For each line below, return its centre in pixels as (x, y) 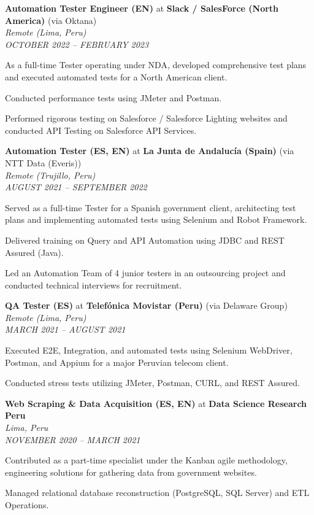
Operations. (27, 505)
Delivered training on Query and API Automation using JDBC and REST (145, 240)
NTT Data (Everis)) (43, 162)
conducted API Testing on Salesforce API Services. (101, 130)
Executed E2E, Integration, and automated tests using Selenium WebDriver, (149, 350)
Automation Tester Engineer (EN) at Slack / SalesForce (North (142, 8)
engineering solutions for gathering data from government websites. (131, 472)
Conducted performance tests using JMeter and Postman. (113, 97)
